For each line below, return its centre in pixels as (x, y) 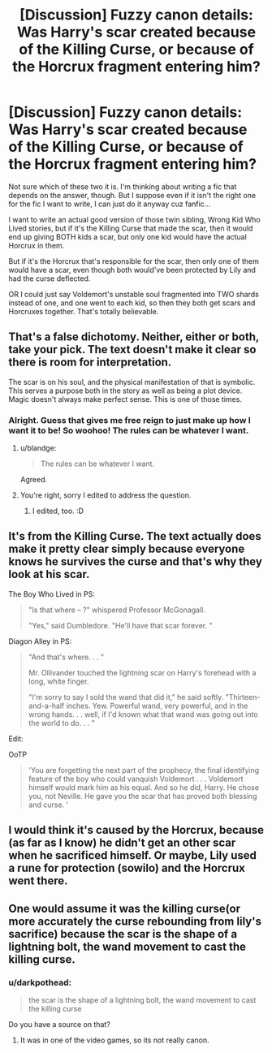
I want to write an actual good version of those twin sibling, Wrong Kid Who (135, 219)
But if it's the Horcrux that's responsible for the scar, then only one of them (134, 261)
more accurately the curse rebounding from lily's (135, 921)
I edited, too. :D (58, 511)
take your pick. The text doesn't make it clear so (132, 350)
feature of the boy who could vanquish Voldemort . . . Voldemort (136, 779)
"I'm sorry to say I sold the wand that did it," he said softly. (126, 697)
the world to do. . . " (61, 723)
